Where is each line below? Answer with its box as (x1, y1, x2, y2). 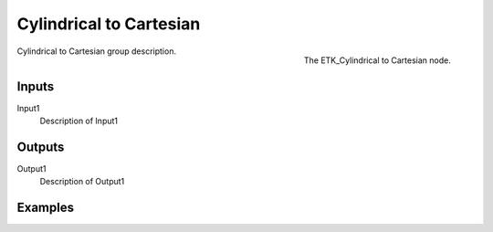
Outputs (16, 139, 65, 154)
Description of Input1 (39, 115, 119, 127)
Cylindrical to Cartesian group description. (16, 46, 177, 57)
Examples (16, 200, 75, 216)
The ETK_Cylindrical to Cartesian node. (303, 55, 451, 66)
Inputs (16, 79, 55, 94)
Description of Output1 (39, 176, 125, 187)
